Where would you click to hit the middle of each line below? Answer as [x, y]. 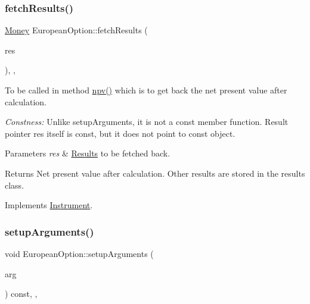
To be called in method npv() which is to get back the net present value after [146, 90]
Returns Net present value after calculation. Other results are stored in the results [155, 173]
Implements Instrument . [49, 205]
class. [15, 185]
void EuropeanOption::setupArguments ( [79, 253]
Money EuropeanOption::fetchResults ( [76, 30]
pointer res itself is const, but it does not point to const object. [120, 133]
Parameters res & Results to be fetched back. [88, 153]
